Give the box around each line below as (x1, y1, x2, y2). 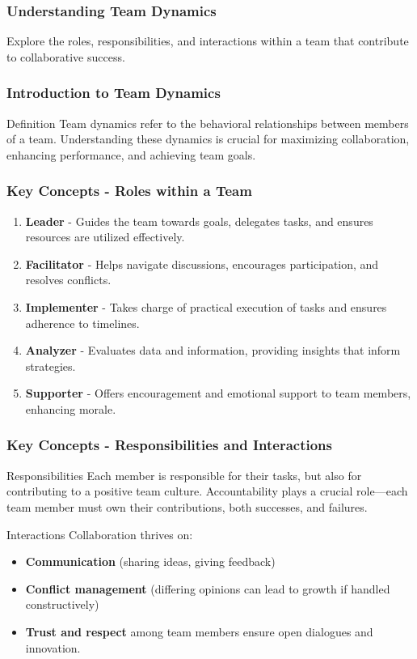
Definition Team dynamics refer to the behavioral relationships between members (6, 114, 409, 131)
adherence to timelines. (25, 314, 140, 331)
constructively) (25, 596, 99, 613)
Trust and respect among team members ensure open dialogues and (25, 623, 373, 640)
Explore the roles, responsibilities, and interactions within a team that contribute (6, 32, 409, 49)
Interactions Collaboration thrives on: (6, 525, 193, 542)
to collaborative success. (6, 48, 125, 65)
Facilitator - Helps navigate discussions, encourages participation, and (25, 255, 379, 272)
